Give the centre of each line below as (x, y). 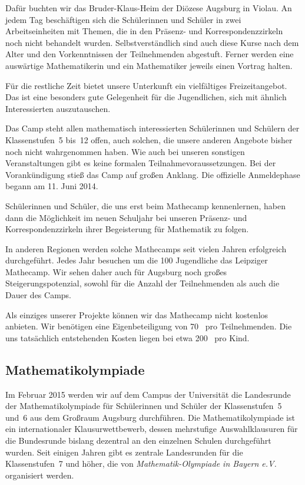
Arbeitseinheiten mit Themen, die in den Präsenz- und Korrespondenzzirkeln (144, 31)
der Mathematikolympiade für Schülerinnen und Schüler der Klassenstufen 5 (144, 406)
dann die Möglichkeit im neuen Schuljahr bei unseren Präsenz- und (126, 217)
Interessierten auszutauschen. (58, 108)
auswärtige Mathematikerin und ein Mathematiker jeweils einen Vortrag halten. (149, 65)
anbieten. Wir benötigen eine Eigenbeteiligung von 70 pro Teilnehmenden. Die (149, 326)
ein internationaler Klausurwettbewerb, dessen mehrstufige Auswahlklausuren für (152, 429)
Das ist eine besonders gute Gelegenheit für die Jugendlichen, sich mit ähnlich (146, 97)
